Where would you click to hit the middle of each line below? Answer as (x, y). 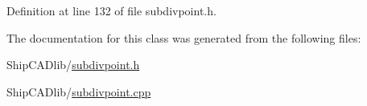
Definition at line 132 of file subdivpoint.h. (111, 10)
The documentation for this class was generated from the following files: (184, 37)
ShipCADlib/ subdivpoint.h (73, 65)
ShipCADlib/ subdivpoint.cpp (79, 91)
